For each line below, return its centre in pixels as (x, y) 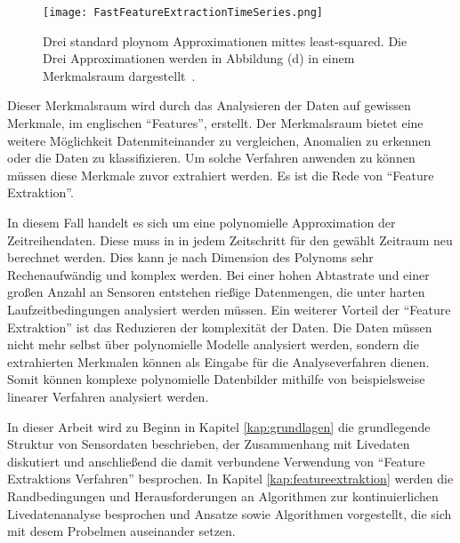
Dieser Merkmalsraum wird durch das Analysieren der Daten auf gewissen (209, 105)
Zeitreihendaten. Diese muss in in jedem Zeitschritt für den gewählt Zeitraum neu (230, 240)
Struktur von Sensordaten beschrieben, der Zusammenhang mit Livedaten (209, 444)
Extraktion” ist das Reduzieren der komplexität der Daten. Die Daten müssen (220, 327)
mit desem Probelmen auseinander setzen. (121, 531)
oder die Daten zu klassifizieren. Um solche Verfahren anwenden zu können (211, 158)
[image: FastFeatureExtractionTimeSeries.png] (183, 12)
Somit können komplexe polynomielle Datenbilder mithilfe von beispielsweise (216, 379)
